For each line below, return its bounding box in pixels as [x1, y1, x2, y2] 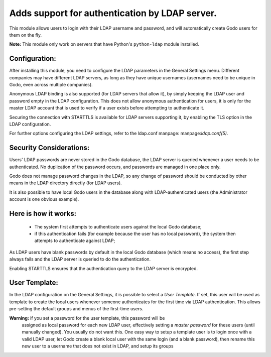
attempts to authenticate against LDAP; [34, 237, 115, 244]
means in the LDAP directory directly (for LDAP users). [9, 180, 122, 186]
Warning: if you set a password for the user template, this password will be [9, 315, 165, 321]
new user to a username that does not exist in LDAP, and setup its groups [22, 343, 174, 349]
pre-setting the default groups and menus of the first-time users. [9, 306, 144, 312]
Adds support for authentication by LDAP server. [9, 8, 217, 19]
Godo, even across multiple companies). [9, 82, 93, 88]
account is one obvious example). [9, 196, 79, 202]
